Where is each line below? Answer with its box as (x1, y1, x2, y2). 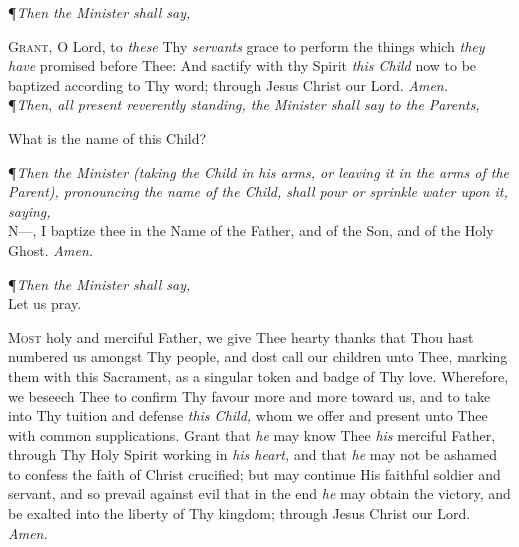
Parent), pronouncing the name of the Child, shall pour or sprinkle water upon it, (8, 181, 508, 202)
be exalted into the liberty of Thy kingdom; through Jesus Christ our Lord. (8, 503, 471, 524)
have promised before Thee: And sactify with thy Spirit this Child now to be (8, 55, 477, 76)
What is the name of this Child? (8, 127, 207, 148)
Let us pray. (8, 293, 82, 314)
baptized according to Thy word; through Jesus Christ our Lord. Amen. (8, 74, 449, 95)
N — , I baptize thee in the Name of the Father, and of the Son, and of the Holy (8, 220, 494, 241)
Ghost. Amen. (8, 239, 94, 260)
